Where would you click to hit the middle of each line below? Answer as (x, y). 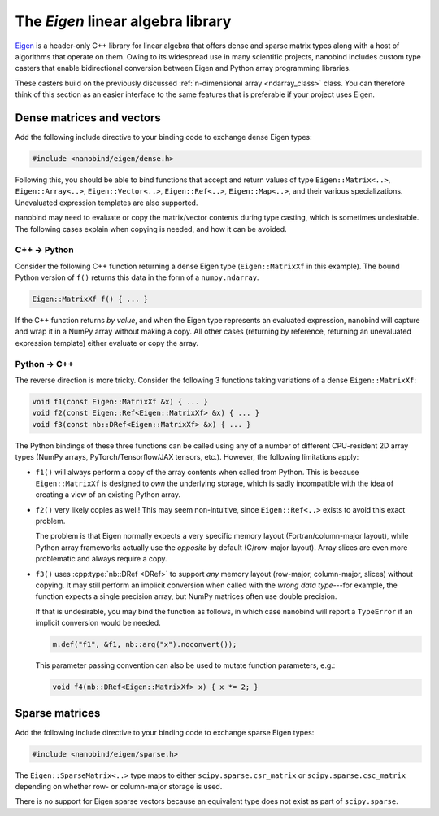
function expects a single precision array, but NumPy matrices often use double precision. (186, 596)
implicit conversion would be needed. (98, 623)
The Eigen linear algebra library (123, 21)
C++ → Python (44, 250)
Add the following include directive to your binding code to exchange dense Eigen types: (163, 137)
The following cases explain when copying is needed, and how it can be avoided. (151, 229)
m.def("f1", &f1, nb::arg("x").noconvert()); (145, 644)
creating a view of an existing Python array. (108, 495)
